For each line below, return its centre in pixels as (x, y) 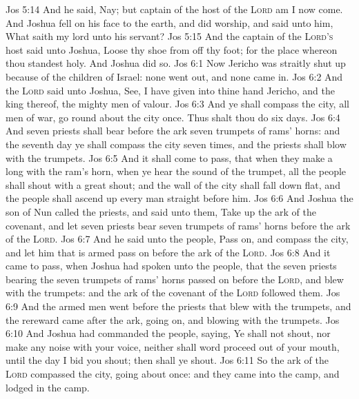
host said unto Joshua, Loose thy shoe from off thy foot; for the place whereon (172, 49)
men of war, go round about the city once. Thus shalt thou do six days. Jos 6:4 (173, 117)
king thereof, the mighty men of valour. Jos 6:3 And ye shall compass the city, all (177, 104)
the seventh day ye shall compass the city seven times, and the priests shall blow (176, 144)
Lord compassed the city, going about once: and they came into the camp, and (173, 374)
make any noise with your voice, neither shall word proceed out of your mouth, (173, 346)
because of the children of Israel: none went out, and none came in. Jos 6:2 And (174, 76)
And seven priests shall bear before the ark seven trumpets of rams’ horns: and (173, 131)
